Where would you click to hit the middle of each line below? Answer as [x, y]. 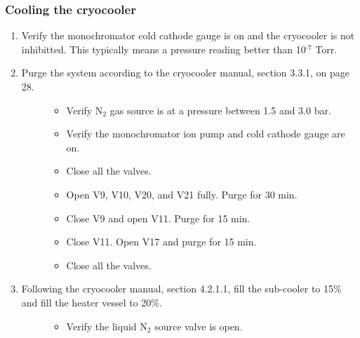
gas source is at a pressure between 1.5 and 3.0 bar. [220, 110]
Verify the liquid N [107, 326]
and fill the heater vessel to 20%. [92, 302]
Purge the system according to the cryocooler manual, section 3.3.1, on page [186, 73]
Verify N [85, 110]
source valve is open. [199, 326]
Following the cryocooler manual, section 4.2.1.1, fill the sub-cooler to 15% [181, 289]
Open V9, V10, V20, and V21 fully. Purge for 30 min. [182, 194]
